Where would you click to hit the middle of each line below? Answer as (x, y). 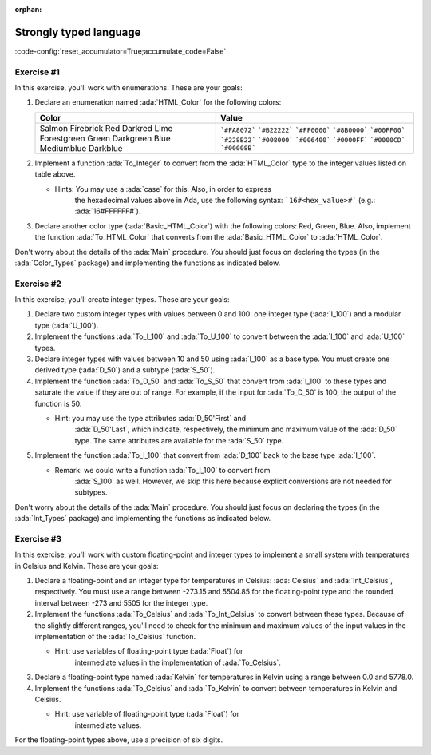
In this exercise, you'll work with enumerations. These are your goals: (129, 88)
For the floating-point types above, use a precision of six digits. (119, 740)
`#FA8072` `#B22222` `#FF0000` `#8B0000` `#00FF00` (313, 131)
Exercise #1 (37, 72)
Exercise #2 (38, 284)
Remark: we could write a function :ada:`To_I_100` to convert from (162, 470)
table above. (55, 174)
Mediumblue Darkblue (81, 148)
